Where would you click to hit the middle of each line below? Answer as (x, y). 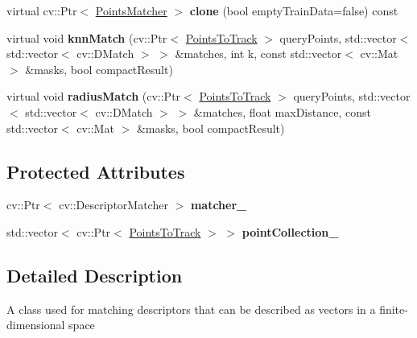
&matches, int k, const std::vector (258, 54)
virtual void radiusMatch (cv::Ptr (94, 96)
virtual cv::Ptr (42, 10)
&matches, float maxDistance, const (282, 111)
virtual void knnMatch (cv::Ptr (87, 37)
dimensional (36, 325)
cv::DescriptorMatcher (114, 205)
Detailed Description (95, 275)
